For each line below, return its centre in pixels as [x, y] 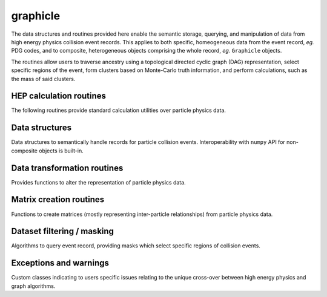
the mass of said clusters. [43, 79]
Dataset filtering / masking [63, 231]
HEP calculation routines [58, 96]
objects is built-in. [61, 151]
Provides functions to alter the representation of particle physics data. [98, 182]
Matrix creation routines [58, 200]
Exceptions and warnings [60, 263]
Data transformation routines [67, 168]
